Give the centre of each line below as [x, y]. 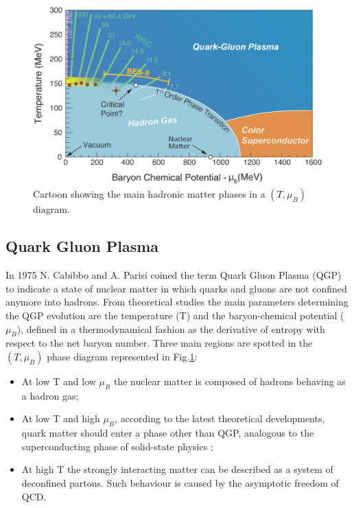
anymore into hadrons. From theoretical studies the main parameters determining [177, 302]
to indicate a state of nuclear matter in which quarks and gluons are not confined [176, 288]
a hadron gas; [50, 395]
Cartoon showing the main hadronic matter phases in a [149, 194]
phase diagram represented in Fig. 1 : [122, 357]
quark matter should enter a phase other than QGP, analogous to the [168, 433]
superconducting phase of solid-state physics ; [117, 446]
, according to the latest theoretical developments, [220, 418]
